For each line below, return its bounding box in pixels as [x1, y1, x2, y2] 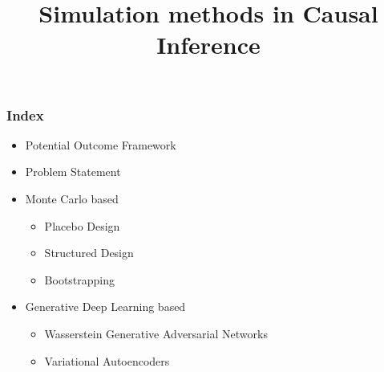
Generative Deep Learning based [25, 298, 186, 315]
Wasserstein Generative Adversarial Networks [44, 325, 268, 342]
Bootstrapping [44, 271, 115, 288]
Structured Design [44, 244, 134, 261]
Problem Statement [25, 163, 121, 180]
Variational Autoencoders [44, 352, 170, 369]
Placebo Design [44, 217, 120, 234]
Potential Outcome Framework [25, 136, 176, 153]
